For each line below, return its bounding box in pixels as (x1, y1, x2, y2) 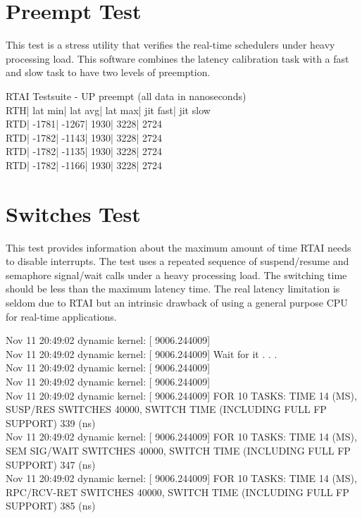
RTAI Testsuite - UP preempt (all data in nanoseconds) (6, 88, 246, 103)
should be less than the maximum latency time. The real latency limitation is (6, 281, 340, 296)
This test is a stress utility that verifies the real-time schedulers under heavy (6, 37, 335, 52)
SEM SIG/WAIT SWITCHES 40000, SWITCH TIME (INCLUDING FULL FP (6, 443, 351, 457)
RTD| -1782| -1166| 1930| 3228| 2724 (6, 157, 163, 172)
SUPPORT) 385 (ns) (6, 498, 96, 513)
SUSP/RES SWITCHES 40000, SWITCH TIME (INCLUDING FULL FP (6, 402, 327, 417)
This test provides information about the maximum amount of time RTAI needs (6, 240, 351, 254)
